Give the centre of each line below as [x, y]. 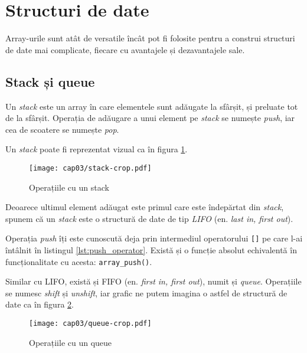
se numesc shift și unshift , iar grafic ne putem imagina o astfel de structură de [146, 292]
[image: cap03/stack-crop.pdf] [90, 168]
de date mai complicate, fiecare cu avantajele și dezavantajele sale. [125, 49]
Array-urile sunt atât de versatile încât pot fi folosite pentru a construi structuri [150, 38]
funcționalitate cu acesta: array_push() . [79, 261]
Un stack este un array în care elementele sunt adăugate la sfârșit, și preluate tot [152, 106]
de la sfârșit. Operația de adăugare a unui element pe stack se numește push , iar [150, 118]
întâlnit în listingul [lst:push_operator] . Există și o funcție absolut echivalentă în [151, 249]
